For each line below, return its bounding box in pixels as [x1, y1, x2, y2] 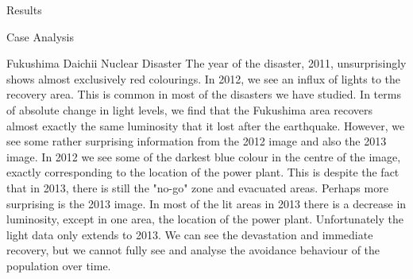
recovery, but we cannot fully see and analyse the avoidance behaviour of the [6, 242, 380, 258]
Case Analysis [6, 28, 74, 45]
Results [6, 2, 42, 17]
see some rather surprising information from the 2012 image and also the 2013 [6, 133, 387, 149]
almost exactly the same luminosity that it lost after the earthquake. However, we [6, 117, 405, 134]
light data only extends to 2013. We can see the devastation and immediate [6, 226, 373, 242]
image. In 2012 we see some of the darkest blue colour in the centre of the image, [6, 148, 401, 165]
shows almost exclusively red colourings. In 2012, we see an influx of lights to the [6, 70, 401, 87]
